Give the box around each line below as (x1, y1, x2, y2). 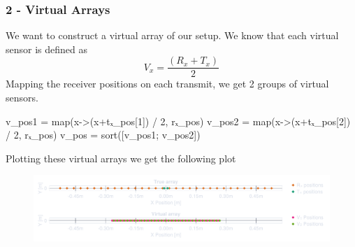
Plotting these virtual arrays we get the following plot (6, 150, 236, 165)
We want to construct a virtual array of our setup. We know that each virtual (6, 28, 339, 43)
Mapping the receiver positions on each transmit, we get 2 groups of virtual (6, 76, 329, 91)
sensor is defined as (6, 41, 87, 56)
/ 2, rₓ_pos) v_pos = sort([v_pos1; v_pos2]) (6, 127, 201, 142)
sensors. (6, 90, 38, 105)
